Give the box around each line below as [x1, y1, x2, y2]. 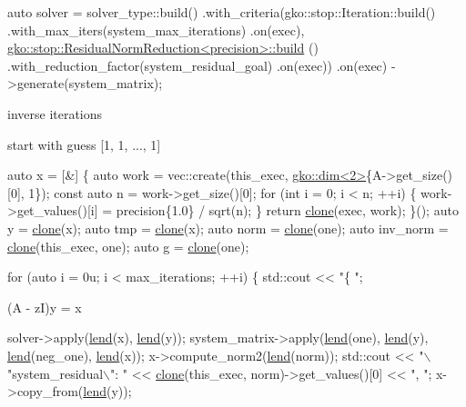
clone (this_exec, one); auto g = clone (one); [7, 236, 249, 255]
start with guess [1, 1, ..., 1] [7, 134, 161, 154]
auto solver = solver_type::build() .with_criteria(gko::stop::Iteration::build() [7, 3, 436, 21]
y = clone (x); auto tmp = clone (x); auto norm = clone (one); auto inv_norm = [7, 218, 449, 237]
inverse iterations [7, 104, 103, 123]
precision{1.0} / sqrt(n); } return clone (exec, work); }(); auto [116, 201, 459, 220]
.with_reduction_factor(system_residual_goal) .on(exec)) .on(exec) [7, 55, 388, 74]
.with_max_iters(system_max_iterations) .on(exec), [7, 20, 305, 39]
